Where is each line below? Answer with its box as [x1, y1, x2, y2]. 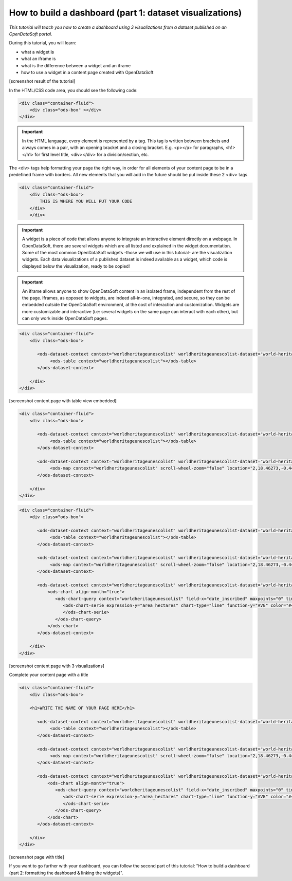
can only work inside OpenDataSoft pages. [22, 316, 108, 321]
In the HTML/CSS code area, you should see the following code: [9, 87, 138, 93]
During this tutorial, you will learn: [9, 40, 76, 46]
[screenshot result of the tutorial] [9, 78, 75, 84]
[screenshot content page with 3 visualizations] [9, 663, 105, 669]
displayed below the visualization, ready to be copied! [22, 263, 130, 269]
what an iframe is [21, 56, 56, 62]
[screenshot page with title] [9, 854, 64, 860]
